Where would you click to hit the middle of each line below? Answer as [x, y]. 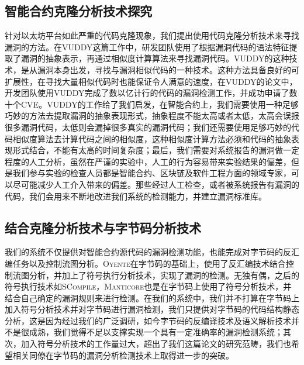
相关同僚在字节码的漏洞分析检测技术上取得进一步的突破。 [123, 355]
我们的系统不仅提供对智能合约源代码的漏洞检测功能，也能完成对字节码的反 [148, 252]
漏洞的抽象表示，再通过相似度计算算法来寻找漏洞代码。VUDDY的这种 [155, 58]
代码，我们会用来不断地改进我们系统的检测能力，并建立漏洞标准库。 [136, 196]
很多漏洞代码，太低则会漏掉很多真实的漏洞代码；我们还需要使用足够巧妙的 [148, 127]
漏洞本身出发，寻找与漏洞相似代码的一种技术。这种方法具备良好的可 [168, 69]
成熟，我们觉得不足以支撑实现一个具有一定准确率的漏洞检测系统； [156, 332]
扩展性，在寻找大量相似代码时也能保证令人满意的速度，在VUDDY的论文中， [151, 81]
